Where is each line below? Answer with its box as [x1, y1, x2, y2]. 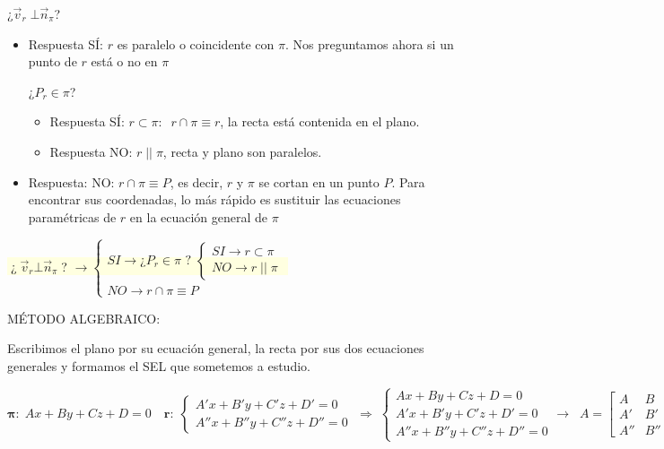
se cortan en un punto [258, 172, 380, 191]
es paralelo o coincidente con [117, 34, 275, 53]
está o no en [91, 52, 158, 71]
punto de [28, 52, 77, 71]
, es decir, [170, 172, 223, 191]
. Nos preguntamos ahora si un [284, 34, 454, 53]
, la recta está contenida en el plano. [220, 112, 420, 131]
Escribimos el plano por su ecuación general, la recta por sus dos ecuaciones [7, 339, 424, 358]
